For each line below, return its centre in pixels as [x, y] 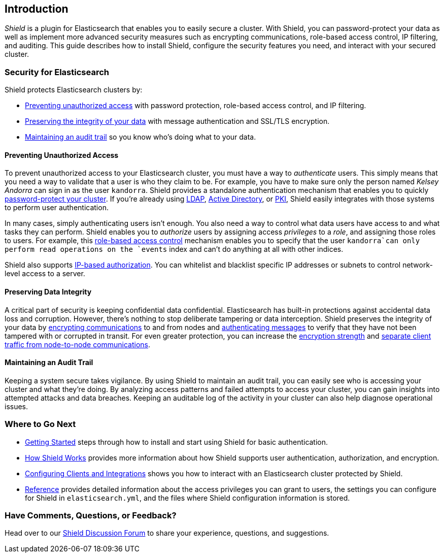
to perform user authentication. [57, 208]
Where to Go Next [40, 424]
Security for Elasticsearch [57, 72]
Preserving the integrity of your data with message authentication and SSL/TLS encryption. [177, 121]
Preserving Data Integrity [48, 292]
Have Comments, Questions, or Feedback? [91, 515]
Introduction [37, 9]
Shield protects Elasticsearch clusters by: [74, 90]
